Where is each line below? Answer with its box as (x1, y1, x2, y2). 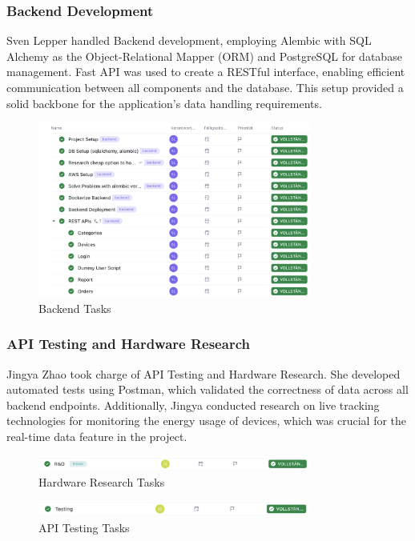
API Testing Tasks (38, 519, 130, 536)
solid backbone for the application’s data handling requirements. (6, 94, 322, 111)
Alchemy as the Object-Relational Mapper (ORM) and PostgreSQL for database (6, 47, 402, 64)
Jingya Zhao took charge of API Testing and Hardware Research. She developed (6, 365, 401, 382)
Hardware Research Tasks (38, 473, 165, 490)
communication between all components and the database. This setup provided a (6, 79, 404, 95)
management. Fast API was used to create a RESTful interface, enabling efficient (6, 63, 405, 80)
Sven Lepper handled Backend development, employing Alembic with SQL (6, 32, 372, 49)
